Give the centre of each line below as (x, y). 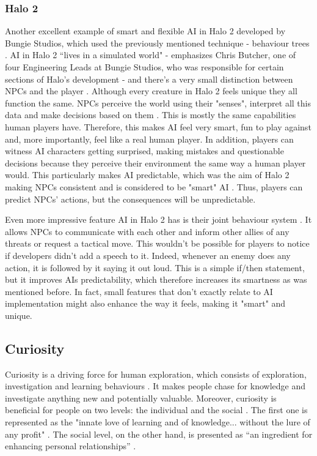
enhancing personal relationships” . (71, 446)
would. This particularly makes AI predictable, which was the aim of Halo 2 (147, 175)
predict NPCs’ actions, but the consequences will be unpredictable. (130, 199)
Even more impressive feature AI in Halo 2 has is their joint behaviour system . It (158, 219)
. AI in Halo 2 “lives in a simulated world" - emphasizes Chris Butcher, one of (151, 55)
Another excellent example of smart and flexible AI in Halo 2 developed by (145, 31)
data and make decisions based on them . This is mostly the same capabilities (151, 115)
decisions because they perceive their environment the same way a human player (155, 163)
